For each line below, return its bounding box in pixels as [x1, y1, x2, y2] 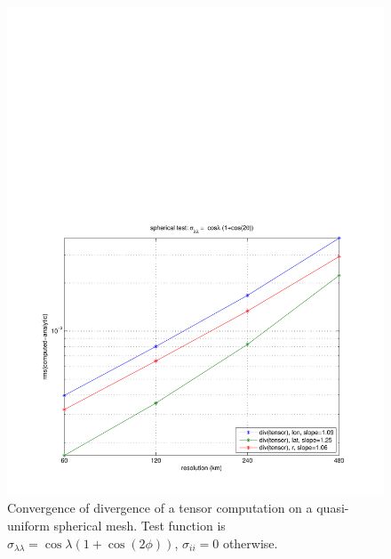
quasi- [316, 498, 349, 517]
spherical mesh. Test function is [53, 516, 226, 535]
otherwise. [222, 533, 278, 552]
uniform [7, 516, 50, 535]
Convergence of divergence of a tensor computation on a [7, 498, 313, 517]
